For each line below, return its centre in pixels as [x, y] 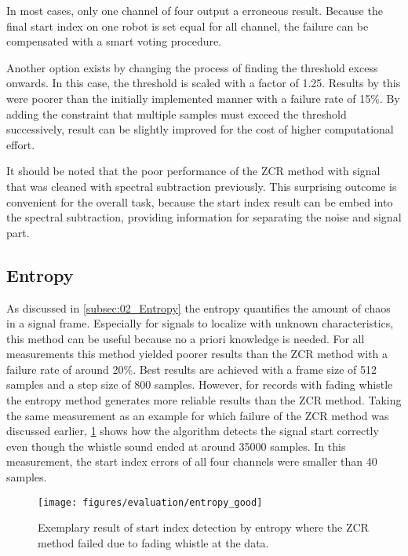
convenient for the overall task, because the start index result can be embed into [200, 201]
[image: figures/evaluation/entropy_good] [150, 502]
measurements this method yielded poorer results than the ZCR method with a [197, 354]
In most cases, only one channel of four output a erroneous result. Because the [195, 10]
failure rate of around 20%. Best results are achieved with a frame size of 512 [192, 369]
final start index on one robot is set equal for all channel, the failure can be [188, 26]
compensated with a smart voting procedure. [114, 41]
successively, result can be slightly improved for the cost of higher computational [200, 129]
